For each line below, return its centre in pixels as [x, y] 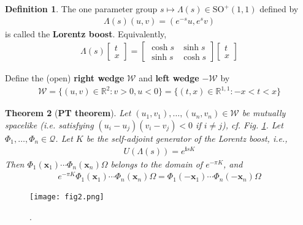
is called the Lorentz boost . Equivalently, [86, 33]
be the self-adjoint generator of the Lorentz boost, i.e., [187, 138]
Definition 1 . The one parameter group [81, 9]
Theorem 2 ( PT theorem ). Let [68, 113]
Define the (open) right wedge [65, 78]
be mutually [264, 113]
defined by [279, 9]
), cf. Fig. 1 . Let [252, 124]
